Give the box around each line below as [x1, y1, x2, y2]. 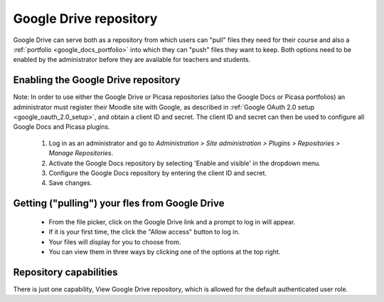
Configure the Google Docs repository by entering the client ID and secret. [48, 168, 267, 177]
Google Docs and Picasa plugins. [13, 123, 110, 131]
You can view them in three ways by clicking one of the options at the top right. [48, 247, 281, 256]
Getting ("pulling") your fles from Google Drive [13, 197, 225, 209]
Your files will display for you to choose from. [48, 237, 181, 246]
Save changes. [48, 179, 92, 187]
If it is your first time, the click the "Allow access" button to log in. [48, 228, 240, 236]
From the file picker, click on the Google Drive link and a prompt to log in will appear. [48, 217, 296, 226]
